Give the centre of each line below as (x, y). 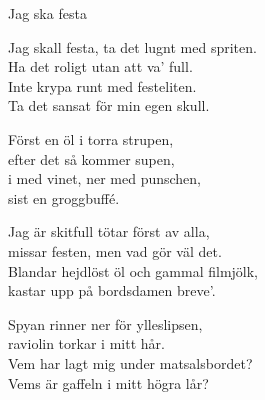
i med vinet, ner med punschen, (105, 178)
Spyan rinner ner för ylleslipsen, (105, 323)
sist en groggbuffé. (64, 197)
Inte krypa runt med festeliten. (102, 85)
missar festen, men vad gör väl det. (115, 250)
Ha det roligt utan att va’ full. (100, 66)
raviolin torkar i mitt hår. (86, 343)
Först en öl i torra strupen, (91, 138)
